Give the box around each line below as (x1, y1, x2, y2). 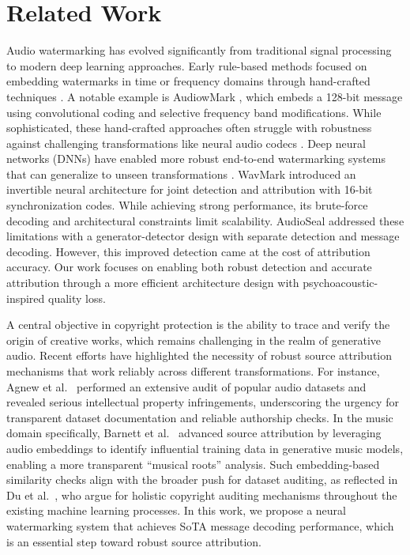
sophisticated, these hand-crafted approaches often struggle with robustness (6, 119, 372, 136)
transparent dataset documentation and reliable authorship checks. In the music (6, 409, 393, 425)
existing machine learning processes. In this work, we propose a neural (6, 502, 346, 519)
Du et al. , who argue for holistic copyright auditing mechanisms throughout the (6, 486, 397, 503)
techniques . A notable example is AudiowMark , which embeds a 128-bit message (6, 88, 403, 104)
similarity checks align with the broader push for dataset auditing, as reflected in (6, 471, 398, 488)
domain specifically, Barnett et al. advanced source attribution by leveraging (6, 425, 382, 441)
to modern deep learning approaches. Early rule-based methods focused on (6, 57, 367, 74)
